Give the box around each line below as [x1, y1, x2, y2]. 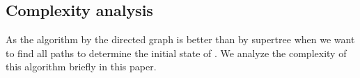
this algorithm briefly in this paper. [6, 59, 157, 74]
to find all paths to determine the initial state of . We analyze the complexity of [6, 45, 347, 60]
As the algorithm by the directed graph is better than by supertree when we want [6, 32, 355, 47]
